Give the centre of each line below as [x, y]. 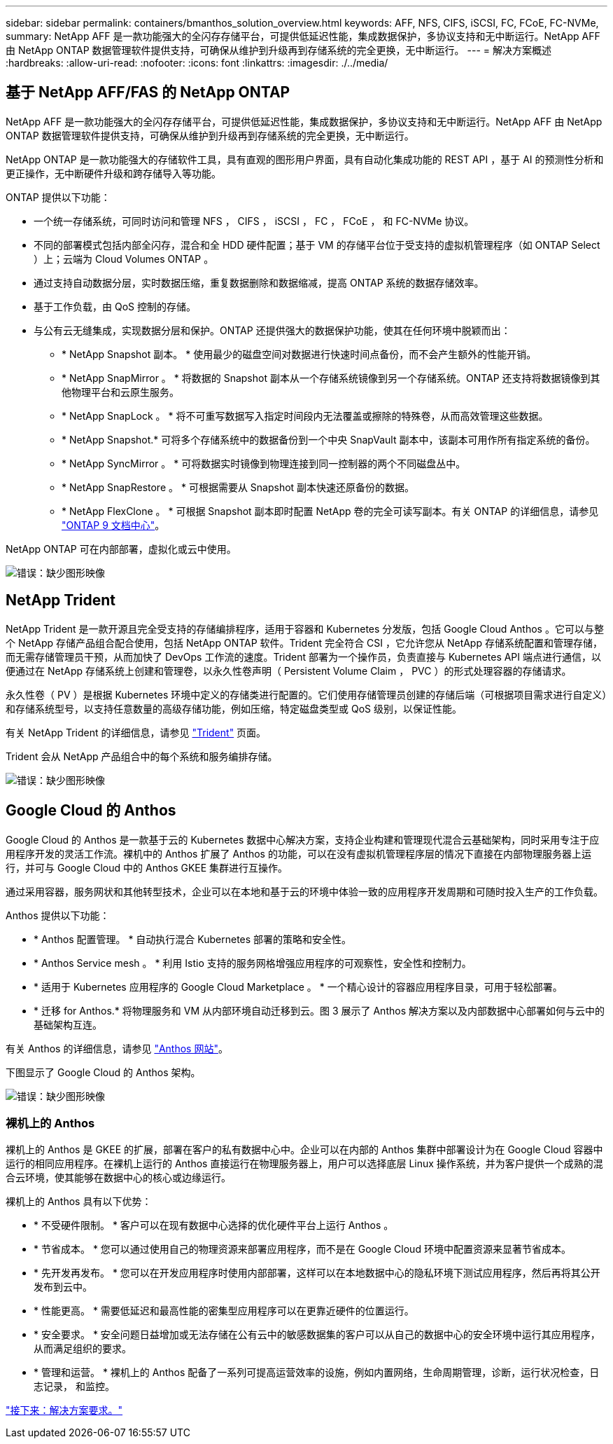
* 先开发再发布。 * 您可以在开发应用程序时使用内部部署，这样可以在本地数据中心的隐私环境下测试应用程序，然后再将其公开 [317, 1273]
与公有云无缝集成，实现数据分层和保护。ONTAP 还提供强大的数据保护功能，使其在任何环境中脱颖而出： [272, 330]
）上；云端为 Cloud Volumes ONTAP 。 [124, 259]
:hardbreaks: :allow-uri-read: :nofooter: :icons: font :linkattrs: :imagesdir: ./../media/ [197, 63]
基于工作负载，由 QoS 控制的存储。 [115, 306]
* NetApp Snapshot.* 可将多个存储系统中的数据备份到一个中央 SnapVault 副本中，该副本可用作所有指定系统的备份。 [329, 439]
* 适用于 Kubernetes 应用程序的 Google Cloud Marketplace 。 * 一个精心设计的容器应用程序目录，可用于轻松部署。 [298, 986]
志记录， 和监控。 [74, 1387]
